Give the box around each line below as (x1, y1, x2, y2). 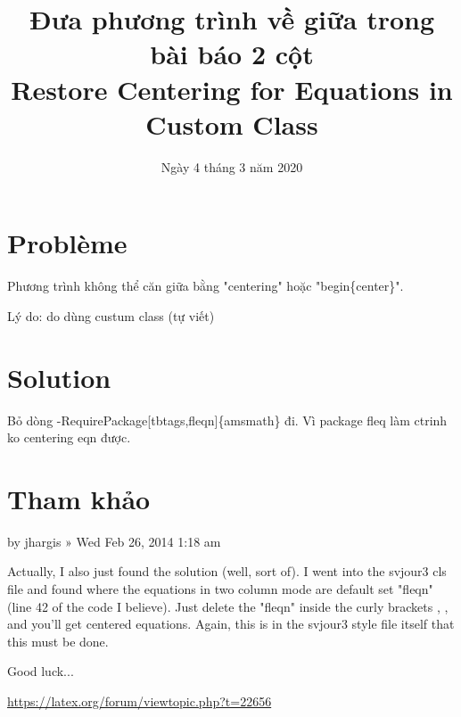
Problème (7, 225, 128, 261)
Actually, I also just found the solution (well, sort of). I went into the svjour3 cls (7, 562, 447, 581)
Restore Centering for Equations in (11, 70, 453, 107)
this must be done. (7, 631, 109, 650)
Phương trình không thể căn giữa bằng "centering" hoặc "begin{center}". (7, 276, 404, 295)
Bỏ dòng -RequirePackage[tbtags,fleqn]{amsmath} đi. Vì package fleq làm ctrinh (7, 410, 448, 429)
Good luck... (7, 662, 74, 680)
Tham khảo (7, 480, 151, 516)
